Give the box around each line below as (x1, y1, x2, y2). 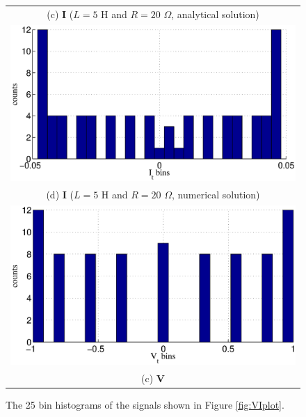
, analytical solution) (171, 6, 259, 21)
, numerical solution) (172, 187, 260, 201)
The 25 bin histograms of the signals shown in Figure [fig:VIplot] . (6, 398, 284, 412)
